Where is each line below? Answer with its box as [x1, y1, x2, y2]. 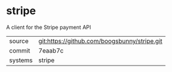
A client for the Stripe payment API [6, 24, 91, 31]
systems [9, 56, 33, 64]
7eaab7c [38, 46, 64, 54]
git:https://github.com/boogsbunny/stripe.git [38, 37, 162, 45]
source [9, 37, 29, 45]
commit [9, 46, 30, 54]
